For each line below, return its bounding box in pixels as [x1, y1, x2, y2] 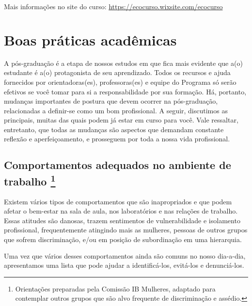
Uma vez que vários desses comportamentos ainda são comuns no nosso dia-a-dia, [4, 250, 246, 260]
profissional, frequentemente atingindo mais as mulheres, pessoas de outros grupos [4, 225, 248, 235]
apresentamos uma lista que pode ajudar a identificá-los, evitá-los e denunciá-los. [4, 260, 244, 270]
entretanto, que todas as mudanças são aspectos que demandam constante [4, 124, 224, 134]
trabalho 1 [4, 171, 56, 188]
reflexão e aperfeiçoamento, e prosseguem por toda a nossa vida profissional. [4, 134, 230, 144]
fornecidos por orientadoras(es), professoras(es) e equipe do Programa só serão [4, 76, 236, 87]
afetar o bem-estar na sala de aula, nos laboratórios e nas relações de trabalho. [4, 206, 238, 216]
